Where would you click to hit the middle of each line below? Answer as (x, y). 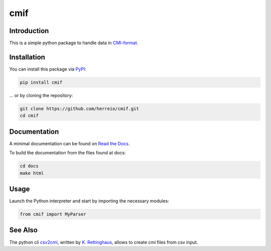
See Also (23, 230)
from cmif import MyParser (53, 214)
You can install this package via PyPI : (48, 69)
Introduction (29, 31)
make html (32, 173)
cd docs (29, 166)
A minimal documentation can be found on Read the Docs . (70, 143)
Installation (27, 57)
